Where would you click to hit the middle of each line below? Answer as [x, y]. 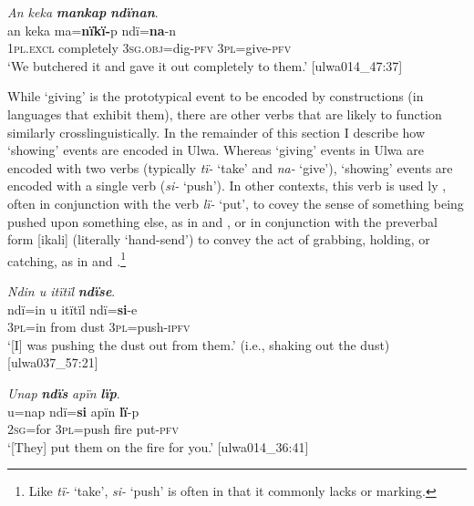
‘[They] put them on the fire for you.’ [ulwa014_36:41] [158, 446]
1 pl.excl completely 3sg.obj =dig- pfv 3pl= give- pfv [149, 48]
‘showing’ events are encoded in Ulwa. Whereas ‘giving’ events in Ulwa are [216, 150]
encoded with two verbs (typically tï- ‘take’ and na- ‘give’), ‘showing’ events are [230, 167]
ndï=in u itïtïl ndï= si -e [72, 309]
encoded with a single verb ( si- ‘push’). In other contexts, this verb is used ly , [227, 186]
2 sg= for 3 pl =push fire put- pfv [93, 429]
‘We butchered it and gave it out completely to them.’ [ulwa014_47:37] [205, 65]
